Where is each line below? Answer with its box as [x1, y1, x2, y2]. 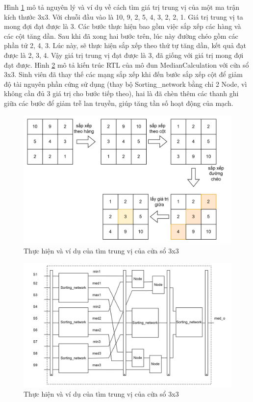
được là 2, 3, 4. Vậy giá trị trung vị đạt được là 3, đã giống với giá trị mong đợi [4, 50, 244, 60]
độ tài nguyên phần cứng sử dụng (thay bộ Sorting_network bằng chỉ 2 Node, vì [4, 78, 247, 89]
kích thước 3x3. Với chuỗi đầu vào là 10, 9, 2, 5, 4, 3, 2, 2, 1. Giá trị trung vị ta [4, 11, 243, 22]
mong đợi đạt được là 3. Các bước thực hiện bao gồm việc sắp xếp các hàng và [4, 21, 241, 31]
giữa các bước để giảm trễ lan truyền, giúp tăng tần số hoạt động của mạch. [4, 98, 233, 108]
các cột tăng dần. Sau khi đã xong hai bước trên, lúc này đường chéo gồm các [4, 30, 238, 41]
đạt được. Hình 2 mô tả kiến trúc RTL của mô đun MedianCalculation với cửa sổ [4, 59, 249, 70]
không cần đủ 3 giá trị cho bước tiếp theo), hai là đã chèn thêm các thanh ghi [4, 88, 239, 99]
